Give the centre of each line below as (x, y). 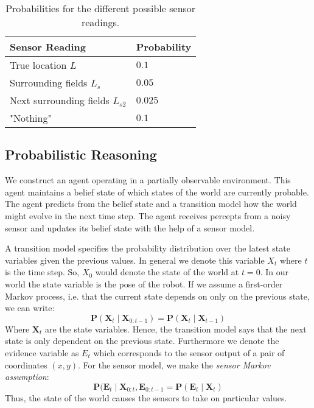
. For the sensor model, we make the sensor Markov (174, 364)
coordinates (26, 364)
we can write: (30, 308)
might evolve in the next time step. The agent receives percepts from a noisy (148, 215)
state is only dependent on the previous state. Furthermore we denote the (142, 341)
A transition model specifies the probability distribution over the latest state (148, 248)
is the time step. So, (42, 272)
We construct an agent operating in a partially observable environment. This (148, 180)
